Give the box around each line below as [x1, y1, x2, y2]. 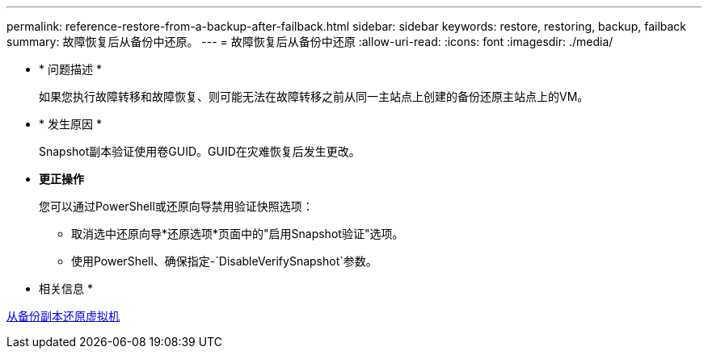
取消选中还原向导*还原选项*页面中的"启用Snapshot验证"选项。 [71, 227, 404, 240]
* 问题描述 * [39, 62, 102, 76]
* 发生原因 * [39, 117, 102, 131]
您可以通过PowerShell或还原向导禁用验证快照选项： [39, 199, 314, 213]
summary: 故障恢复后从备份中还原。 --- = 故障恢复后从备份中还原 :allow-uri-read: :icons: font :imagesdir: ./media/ [6, 35, 613, 48]
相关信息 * [39, 282, 93, 295]
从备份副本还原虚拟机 [6, 309, 120, 323]
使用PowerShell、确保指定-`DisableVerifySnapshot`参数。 [71, 254, 377, 268]
